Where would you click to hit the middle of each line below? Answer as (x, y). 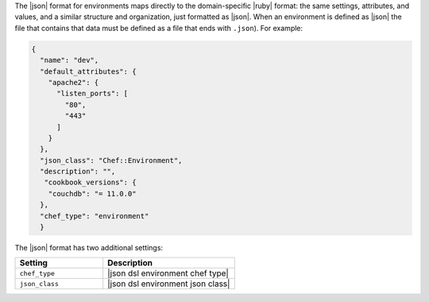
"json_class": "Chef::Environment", (111, 160)
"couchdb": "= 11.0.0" (92, 194)
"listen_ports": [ (93, 94)
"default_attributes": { (88, 71)
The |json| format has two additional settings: (89, 248)
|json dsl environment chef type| (168, 273)
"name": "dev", (70, 60)
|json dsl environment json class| (169, 284)
